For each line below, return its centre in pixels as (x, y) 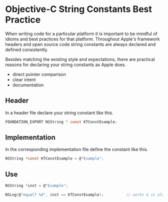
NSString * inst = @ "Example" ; (37, 186)
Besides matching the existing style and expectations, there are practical (80, 59)
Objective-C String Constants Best (79, 9)
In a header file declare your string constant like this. (59, 112)
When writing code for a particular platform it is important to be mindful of (81, 33)
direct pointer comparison (39, 74)
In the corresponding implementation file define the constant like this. (77, 149)
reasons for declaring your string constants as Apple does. (66, 64)
